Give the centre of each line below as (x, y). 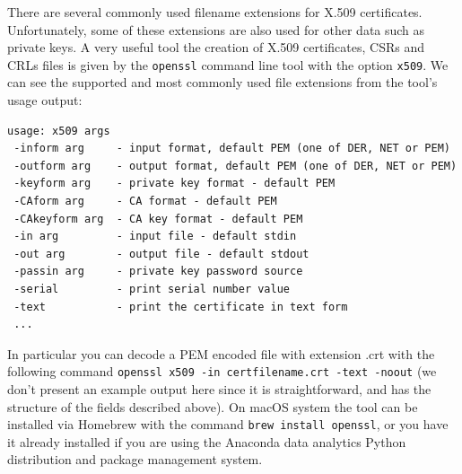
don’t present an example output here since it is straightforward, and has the (219, 389)
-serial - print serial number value (152, 289)
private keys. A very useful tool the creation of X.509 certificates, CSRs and (216, 47)
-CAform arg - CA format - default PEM (145, 201)
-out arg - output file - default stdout (161, 254)
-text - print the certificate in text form (181, 307)
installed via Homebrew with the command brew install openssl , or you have (228, 424)
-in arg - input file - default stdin (155, 237)
